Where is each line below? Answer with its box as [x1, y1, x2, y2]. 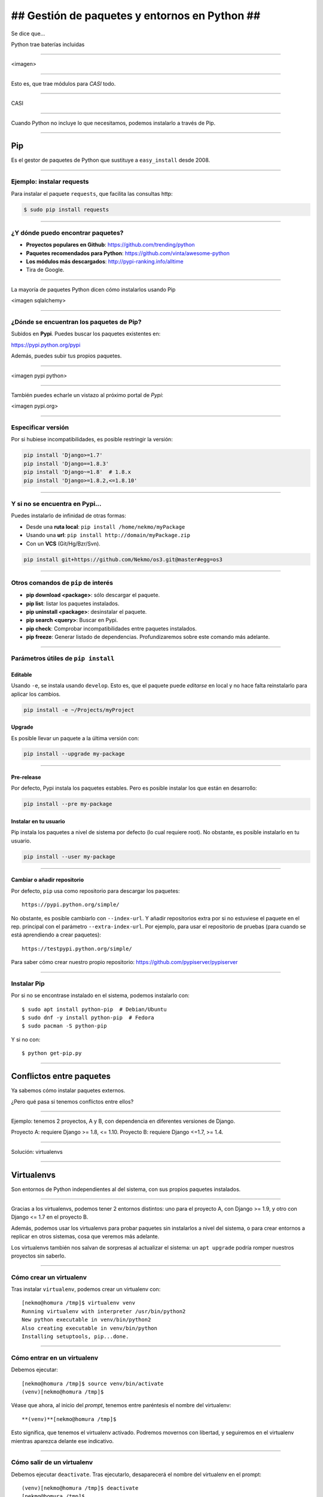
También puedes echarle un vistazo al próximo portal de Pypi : [11, 391, 164, 398]
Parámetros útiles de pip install [11, 654, 115, 662]
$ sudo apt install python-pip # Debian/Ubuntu [22, 1006, 167, 1013]
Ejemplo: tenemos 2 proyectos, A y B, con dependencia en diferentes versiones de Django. [11, 1117, 236, 1125]
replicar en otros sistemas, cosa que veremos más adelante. [11, 1233, 160, 1240]
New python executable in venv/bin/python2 [22, 1316, 151, 1323]
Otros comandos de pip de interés [11, 578, 114, 587]
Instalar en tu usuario [11, 818, 65, 825]
